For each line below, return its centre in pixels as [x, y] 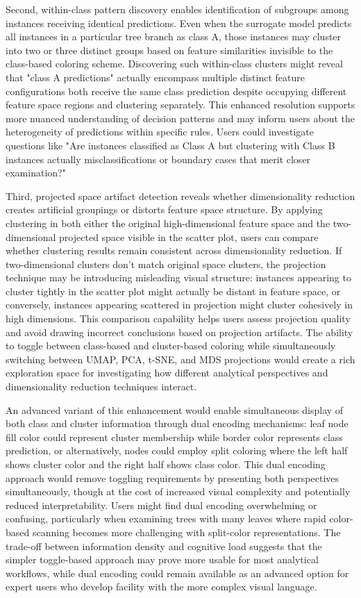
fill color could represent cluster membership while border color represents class [174, 437]
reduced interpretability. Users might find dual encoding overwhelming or [161, 505]
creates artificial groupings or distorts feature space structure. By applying [164, 209]
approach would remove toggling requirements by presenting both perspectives [173, 477]
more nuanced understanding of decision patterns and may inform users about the [180, 118]
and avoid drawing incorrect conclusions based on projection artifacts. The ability [179, 332]
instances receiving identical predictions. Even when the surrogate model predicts [179, 23]
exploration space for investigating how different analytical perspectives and [167, 373]
